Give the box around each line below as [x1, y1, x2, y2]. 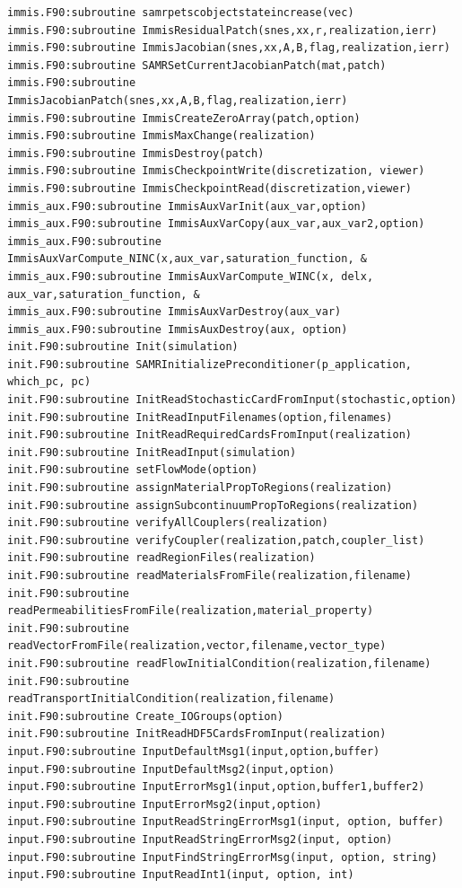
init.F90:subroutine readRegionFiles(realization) [7, 551, 316, 565]
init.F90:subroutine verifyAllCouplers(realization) [7, 516, 328, 530]
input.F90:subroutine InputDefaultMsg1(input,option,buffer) [7, 744, 380, 758]
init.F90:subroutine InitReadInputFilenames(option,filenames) [7, 410, 393, 424]
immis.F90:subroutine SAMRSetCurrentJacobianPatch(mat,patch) [7, 58, 387, 72]
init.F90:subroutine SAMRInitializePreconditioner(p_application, [7, 357, 413, 371]
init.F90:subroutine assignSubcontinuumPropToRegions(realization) [7, 498, 419, 512]
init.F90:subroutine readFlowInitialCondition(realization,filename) [7, 656, 431, 670]
